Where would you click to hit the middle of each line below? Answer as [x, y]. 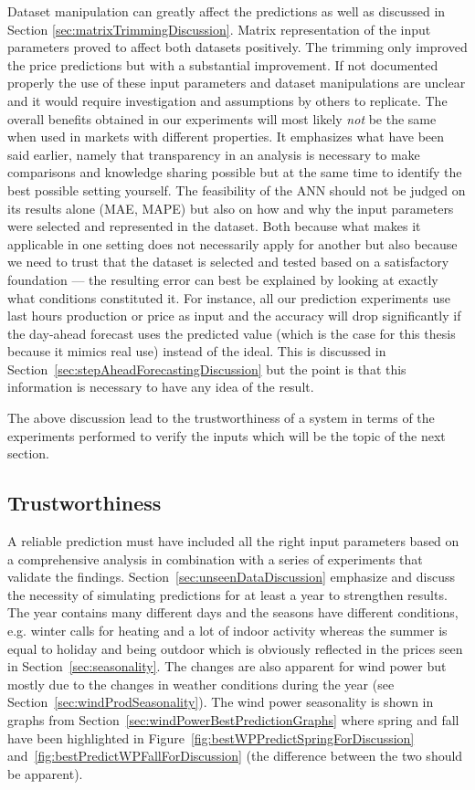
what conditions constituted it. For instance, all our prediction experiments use [229, 297]
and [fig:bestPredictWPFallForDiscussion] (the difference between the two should [235, 756]
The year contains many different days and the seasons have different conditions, [233, 612]
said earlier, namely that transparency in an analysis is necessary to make [214, 154]
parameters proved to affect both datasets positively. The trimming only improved [237, 47]
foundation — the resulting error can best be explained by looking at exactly [223, 279]
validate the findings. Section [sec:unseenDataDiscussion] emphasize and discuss [232, 577]
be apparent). [45, 773]
